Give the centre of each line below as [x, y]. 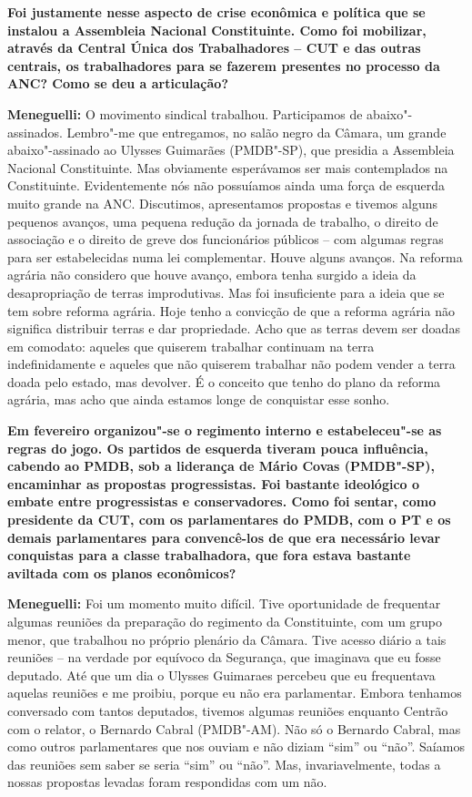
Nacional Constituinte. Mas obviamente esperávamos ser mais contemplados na [228, 167]
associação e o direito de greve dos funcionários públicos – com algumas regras [226, 239]
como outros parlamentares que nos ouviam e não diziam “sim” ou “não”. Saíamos [236, 746]
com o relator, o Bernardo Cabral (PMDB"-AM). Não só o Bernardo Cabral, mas [234, 728]
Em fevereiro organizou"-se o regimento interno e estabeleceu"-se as [225, 430]
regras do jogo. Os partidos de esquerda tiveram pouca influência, [218, 448]
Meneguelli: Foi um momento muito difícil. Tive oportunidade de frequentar [224, 603]
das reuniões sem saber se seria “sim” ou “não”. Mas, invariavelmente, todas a [224, 764]
